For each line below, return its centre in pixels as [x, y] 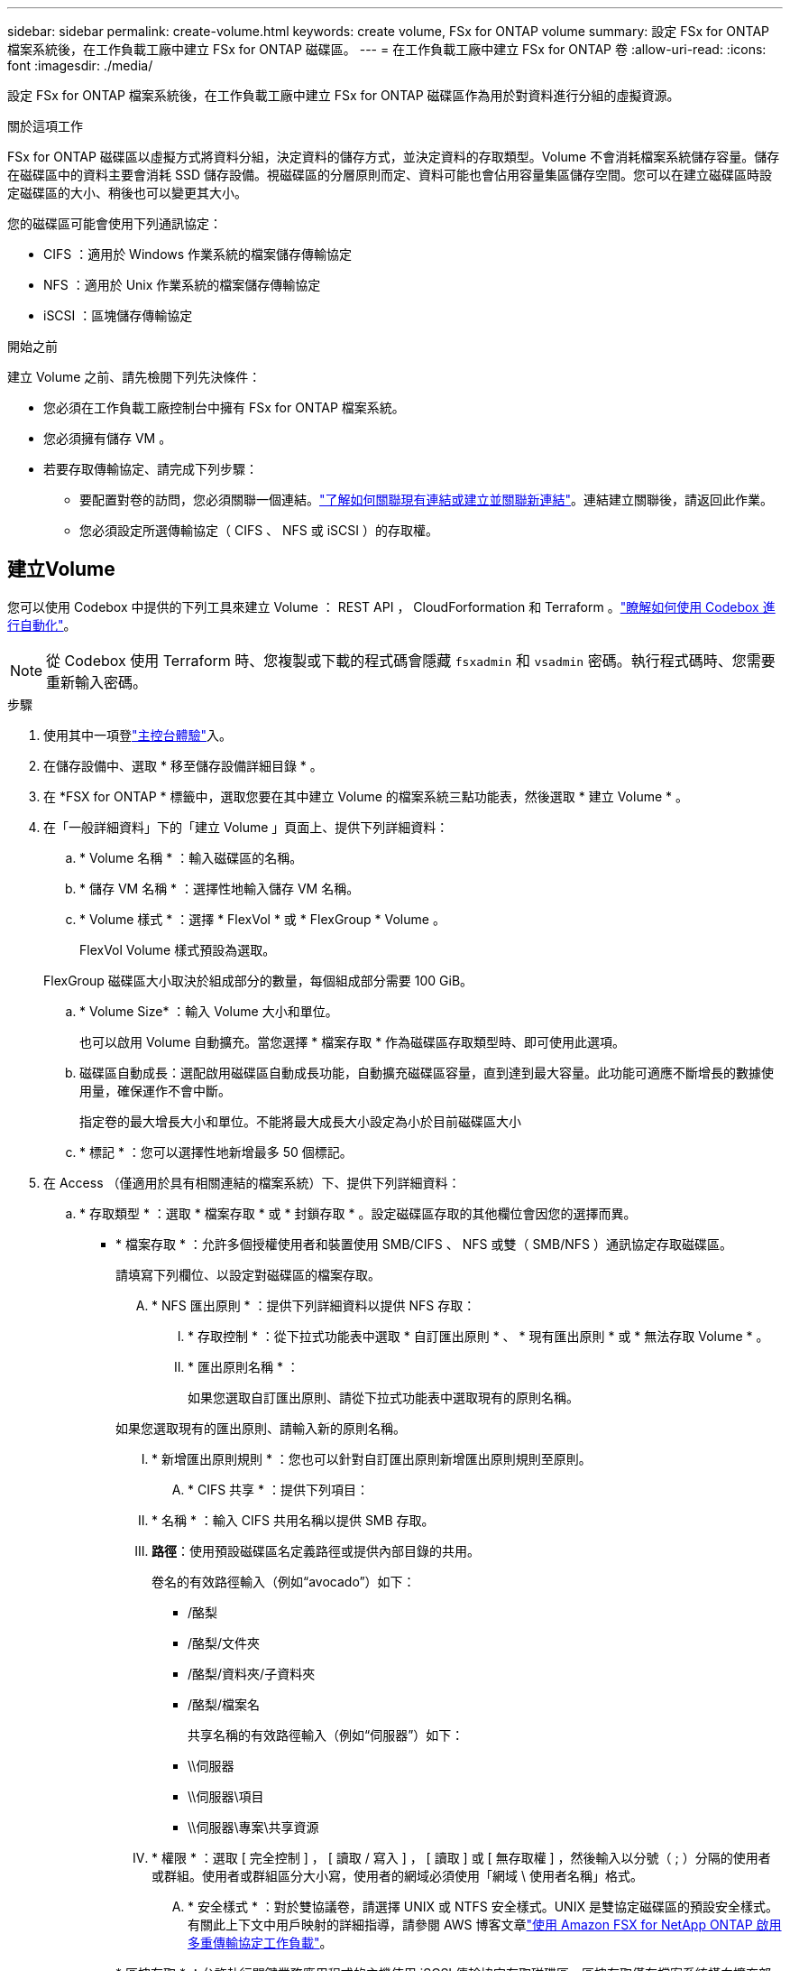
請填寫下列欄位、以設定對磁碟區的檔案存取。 [248, 1274]
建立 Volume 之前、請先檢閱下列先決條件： [134, 377]
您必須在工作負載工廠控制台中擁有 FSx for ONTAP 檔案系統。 [224, 407]
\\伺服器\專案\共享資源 [253, 1827]
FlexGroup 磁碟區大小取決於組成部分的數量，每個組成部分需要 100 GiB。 [258, 980]
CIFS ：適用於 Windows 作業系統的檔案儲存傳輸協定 [198, 254]
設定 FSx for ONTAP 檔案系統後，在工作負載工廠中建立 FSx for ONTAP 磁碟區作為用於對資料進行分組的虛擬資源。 [344, 95]
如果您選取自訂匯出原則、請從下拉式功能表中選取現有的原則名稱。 [383, 1397]
